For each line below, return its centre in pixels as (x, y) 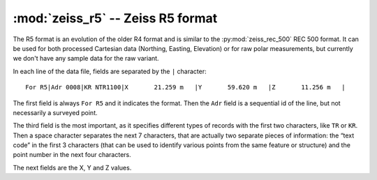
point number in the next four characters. (72, 155)
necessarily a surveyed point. (55, 112)
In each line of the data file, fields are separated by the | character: (110, 71)
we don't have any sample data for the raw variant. (86, 59)
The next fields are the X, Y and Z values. (72, 167)
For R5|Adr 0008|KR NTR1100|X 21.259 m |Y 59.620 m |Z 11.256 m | (185, 88)
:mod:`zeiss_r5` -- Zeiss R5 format (115, 18)
